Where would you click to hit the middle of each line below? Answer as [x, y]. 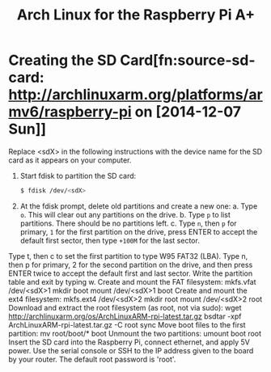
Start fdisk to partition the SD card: [78, 175]
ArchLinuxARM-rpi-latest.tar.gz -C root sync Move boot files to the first [127, 324]
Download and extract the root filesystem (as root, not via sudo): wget [125, 307]
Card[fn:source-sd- [188, 60]
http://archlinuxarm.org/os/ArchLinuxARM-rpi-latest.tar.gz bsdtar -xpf [125, 316]
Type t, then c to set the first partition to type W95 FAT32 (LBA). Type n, [128, 256]
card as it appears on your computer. [70, 160]
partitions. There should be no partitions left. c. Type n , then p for [128, 223]
